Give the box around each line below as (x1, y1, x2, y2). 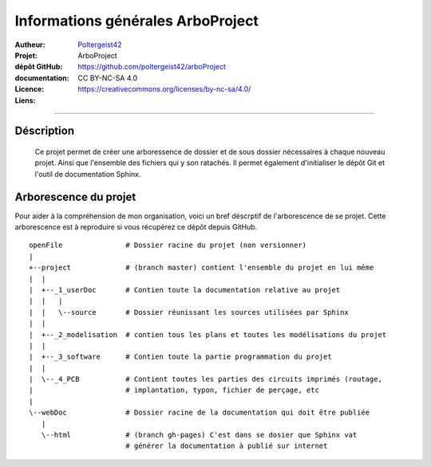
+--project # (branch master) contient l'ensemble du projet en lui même (29, 263, 374, 273)
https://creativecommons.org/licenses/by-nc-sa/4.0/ (77, 84, 251, 94)
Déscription (14, 124, 75, 138)
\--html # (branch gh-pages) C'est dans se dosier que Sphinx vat (41, 430, 358, 440)
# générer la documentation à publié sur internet (125, 441, 328, 450)
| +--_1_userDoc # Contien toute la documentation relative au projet (29, 285, 341, 294)
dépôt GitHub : (14, 62, 63, 72)
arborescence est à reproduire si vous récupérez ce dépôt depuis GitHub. (14, 222, 258, 231)
